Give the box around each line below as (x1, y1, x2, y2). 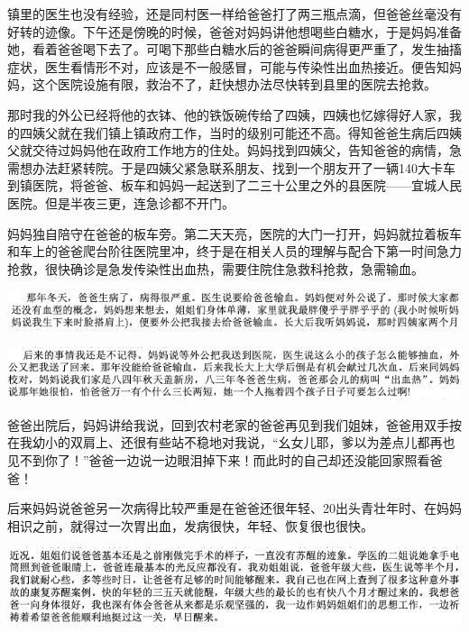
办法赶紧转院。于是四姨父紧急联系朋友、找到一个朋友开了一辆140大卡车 (32, 158, 455, 177)
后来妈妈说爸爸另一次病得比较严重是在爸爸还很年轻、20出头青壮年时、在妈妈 (7, 499, 462, 518)
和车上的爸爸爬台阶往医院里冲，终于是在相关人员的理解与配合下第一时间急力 (7, 242, 462, 261)
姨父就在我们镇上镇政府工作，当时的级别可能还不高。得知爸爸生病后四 (32, 123, 449, 142)
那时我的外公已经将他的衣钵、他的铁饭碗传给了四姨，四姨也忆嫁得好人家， (7, 105, 449, 124)
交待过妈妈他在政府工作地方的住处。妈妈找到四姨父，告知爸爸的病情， (32, 141, 449, 160)
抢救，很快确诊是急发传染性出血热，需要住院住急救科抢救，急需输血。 (7, 259, 424, 278)
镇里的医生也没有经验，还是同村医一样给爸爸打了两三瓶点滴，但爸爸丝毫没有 (7, 5, 462, 23)
